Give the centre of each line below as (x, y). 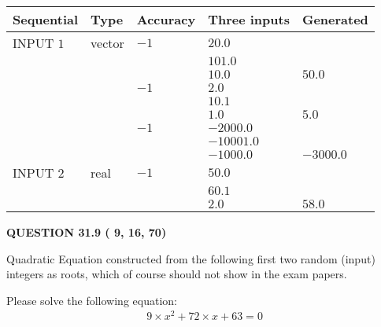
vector (107, 43)
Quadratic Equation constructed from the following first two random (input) (191, 258)
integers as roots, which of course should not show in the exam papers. (177, 274)
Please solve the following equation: (92, 300)
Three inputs (249, 19)
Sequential (46, 19)
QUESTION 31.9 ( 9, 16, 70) (87, 232)
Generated (335, 19)
